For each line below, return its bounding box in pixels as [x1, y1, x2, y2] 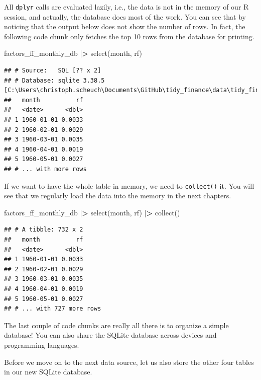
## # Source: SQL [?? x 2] [4, 67, 101, 74]
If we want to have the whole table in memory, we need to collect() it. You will [4, 180, 254, 191]
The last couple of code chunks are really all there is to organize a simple [4, 320, 229, 330]
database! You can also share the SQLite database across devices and [4, 330, 217, 340]
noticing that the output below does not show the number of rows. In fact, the [4, 21, 245, 32]
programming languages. [4, 339, 79, 350]
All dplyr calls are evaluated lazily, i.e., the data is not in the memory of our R [4, 2, 249, 12]
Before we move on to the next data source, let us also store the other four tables [4, 356, 254, 367]
